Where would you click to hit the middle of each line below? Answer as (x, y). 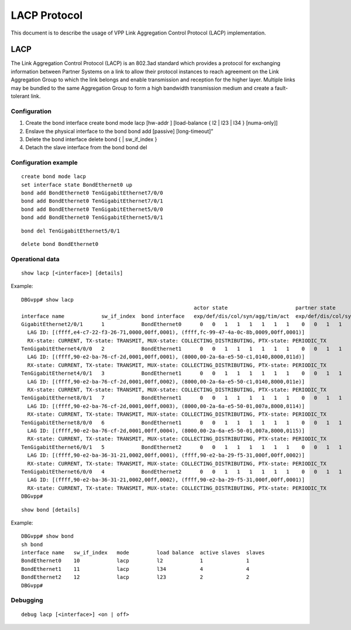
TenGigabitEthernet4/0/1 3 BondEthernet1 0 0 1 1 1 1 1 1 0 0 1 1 (182, 374)
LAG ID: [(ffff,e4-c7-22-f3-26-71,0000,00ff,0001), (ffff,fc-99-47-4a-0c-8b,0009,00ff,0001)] (166, 333)
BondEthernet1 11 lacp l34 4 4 (135, 569)
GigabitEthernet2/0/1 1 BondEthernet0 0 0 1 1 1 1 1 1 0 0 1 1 (182, 324)
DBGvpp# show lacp (48, 299)
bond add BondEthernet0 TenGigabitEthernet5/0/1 (92, 218)
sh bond (32, 544)
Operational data (35, 259)
